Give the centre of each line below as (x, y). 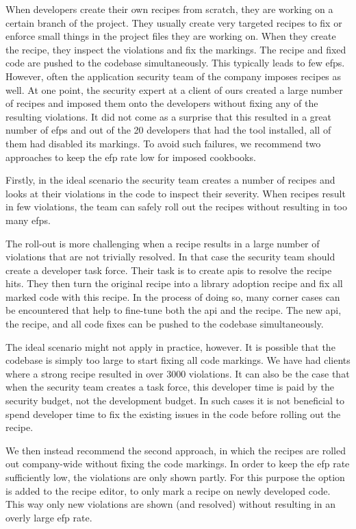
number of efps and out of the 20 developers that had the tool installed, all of (168, 130)
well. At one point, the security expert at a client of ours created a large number (174, 89)
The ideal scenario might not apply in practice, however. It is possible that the (170, 346)
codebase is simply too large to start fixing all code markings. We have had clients (178, 360)
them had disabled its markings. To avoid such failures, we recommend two (163, 143)
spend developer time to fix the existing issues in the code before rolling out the (173, 414)
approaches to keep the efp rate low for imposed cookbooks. (131, 157)
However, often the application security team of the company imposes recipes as (174, 76)
